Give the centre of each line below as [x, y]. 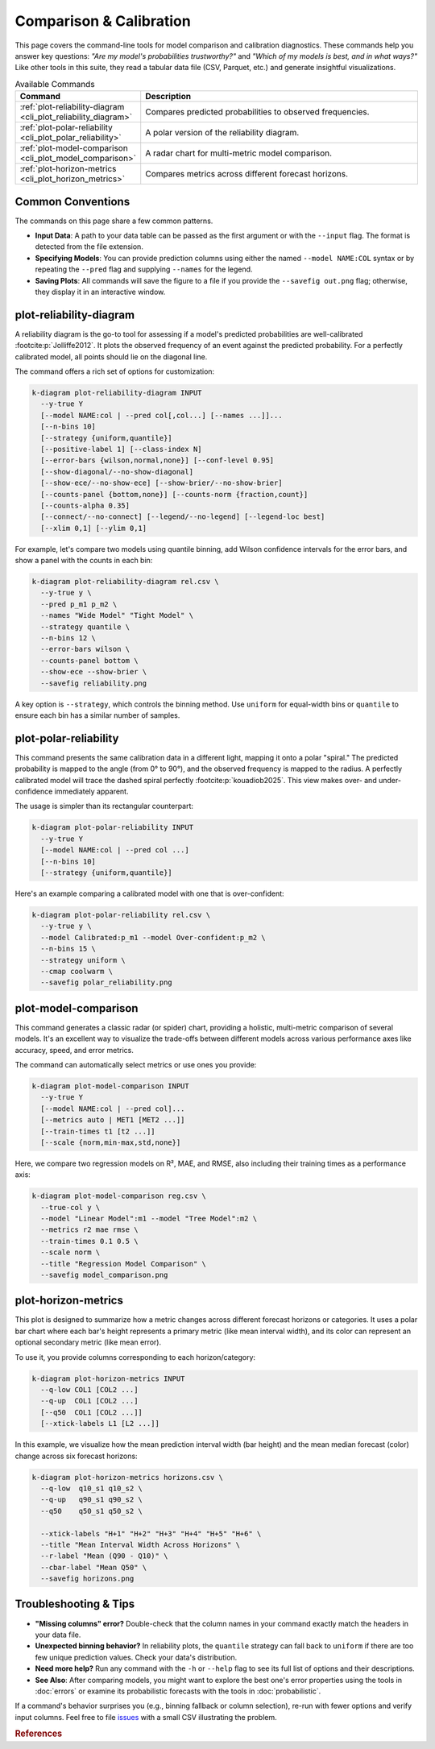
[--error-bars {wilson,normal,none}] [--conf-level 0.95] [157, 460]
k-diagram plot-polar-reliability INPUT [112, 827]
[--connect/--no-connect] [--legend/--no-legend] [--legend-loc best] [183, 517]
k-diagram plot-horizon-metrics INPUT [108, 1378]
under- [390, 780]
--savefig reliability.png [94, 683]
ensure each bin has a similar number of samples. [97, 715]
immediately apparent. [91, 792]
